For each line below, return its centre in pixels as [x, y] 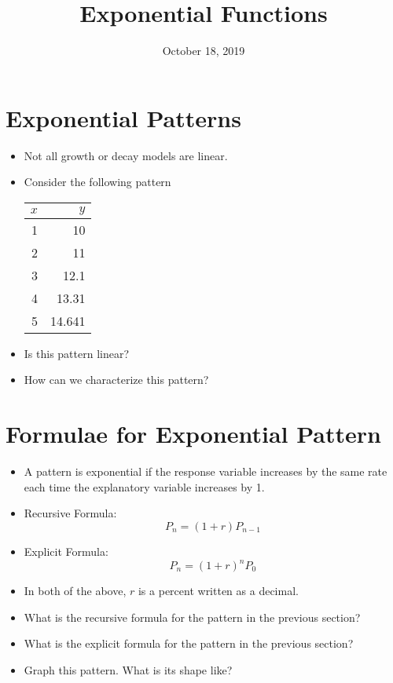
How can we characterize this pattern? [116, 380]
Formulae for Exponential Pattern [193, 434]
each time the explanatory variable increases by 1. [144, 486]
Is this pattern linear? [77, 353]
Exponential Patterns [123, 117]
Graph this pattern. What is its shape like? [128, 669]
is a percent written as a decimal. [218, 591]
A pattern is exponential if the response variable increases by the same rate [206, 471]
